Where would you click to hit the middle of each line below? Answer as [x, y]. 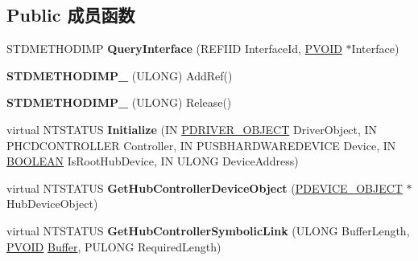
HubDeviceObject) [52, 204]
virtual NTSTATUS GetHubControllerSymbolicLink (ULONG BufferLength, [208, 230]
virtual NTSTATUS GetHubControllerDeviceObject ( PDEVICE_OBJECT [205, 188]
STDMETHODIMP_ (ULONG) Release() [119, 102]
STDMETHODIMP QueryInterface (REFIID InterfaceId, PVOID [174, 49]
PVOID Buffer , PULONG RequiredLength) [114, 246]
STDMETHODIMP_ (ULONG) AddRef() [120, 75]
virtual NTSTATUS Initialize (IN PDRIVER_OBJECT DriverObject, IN [192, 129]
